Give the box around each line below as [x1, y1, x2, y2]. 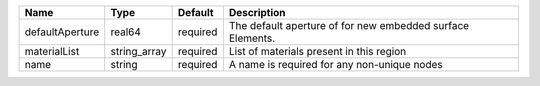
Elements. [228, 31, 276, 45]
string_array [110, 45, 167, 58]
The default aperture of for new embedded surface [228, 19, 470, 32]
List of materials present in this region [228, 45, 407, 58]
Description [228, 6, 286, 19]
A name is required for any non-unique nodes [228, 58, 444, 71]
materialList [24, 45, 80, 58]
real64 [110, 25, 142, 39]
